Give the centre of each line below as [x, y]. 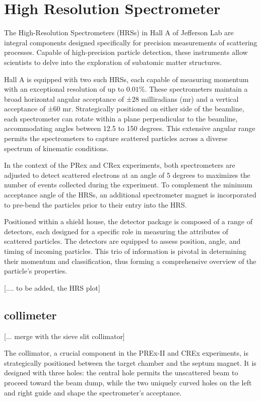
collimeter [30, 315]
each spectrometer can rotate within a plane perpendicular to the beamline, [121, 118]
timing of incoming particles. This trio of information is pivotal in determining [125, 251]
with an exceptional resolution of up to [64, 89]
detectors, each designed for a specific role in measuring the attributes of [116, 231]
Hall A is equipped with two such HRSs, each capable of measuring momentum [126, 79]
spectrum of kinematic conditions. [56, 148]
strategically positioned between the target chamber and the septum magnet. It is [130, 362]
